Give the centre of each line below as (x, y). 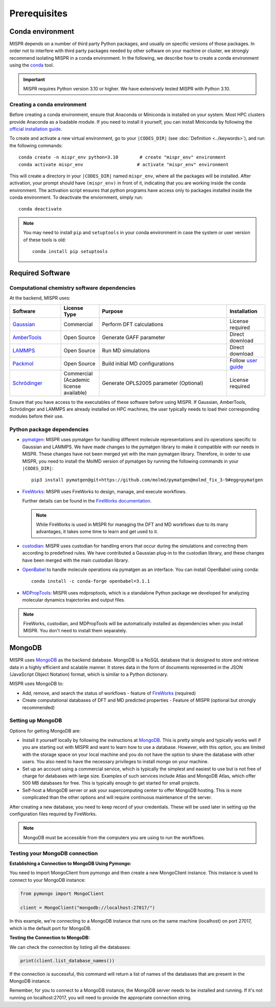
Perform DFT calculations (133, 324)
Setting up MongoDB (36, 721)
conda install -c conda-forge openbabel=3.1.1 (91, 581)
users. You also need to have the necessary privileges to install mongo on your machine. (116, 762)
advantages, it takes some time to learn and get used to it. (97, 532)
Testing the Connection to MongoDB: (50, 937)
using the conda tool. (32, 65)
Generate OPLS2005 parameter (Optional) (153, 383)
